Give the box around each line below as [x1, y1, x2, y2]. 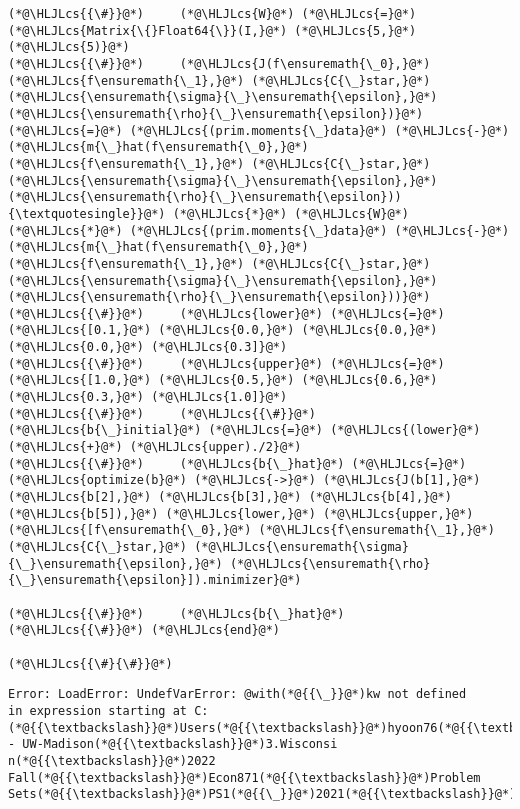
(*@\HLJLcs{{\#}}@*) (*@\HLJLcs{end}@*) [8, 623, 281, 638]
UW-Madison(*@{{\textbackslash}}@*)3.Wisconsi [22, 737, 338, 752]
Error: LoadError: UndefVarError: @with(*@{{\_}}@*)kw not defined [8, 687, 467, 702]
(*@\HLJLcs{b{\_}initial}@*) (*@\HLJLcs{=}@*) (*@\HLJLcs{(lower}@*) [8, 423, 481, 438]
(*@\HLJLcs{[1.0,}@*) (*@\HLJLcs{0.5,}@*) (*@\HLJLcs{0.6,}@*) [8, 373, 438, 388]
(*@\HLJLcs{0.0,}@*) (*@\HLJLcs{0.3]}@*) [8, 340, 288, 355]
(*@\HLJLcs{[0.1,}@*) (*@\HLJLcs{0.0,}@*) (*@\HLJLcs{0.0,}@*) [8, 323, 438, 338]
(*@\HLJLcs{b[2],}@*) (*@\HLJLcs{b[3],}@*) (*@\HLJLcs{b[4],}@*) [8, 490, 452, 505]
